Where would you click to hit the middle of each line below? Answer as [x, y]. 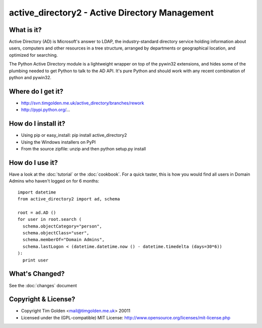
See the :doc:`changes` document [43, 285]
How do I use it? [33, 163]
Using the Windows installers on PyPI [58, 142]
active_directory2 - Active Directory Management [111, 13]
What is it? [25, 30]
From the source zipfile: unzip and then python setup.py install [83, 149]
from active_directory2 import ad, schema [69, 199]
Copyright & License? [42, 299]
